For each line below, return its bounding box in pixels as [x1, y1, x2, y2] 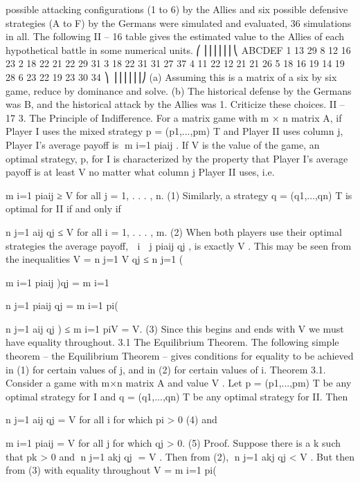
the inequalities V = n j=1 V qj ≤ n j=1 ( [6, 252, 183, 266]
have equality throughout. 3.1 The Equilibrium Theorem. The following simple [6, 335, 339, 349]
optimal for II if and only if [6, 201, 121, 216]
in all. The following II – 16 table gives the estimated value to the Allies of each [6, 29, 345, 44]
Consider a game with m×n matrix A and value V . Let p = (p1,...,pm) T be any [6, 376, 352, 390]
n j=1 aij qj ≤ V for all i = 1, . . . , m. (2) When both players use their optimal [6, 224, 342, 239]
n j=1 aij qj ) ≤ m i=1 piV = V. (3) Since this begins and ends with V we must [6, 321, 344, 335]
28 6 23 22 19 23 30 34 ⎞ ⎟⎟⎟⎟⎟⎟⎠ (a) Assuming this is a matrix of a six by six [6, 69, 337, 84]
